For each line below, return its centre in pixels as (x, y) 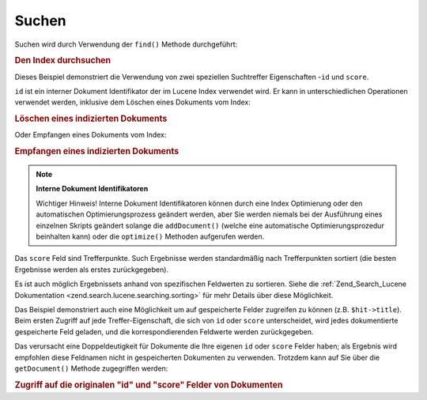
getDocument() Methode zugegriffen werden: (91, 368)
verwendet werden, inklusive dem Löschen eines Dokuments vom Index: (132, 102)
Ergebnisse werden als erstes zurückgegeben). (92, 270)
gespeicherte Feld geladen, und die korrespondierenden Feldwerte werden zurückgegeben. (164, 331)
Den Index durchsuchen (63, 61)
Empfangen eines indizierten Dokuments (97, 152)
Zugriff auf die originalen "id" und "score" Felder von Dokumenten (149, 385)
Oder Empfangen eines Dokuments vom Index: (91, 135)
